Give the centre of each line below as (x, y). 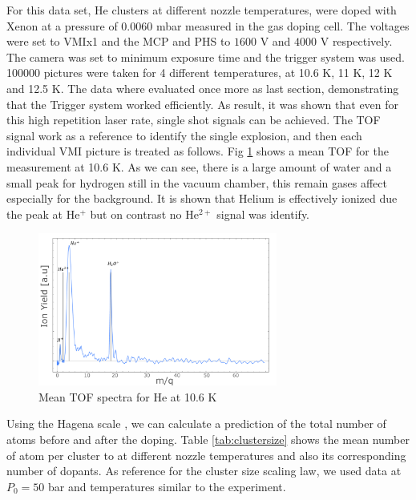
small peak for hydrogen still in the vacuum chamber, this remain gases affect (197, 182)
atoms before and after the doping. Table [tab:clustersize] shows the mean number (208, 439)
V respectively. (356, 41)
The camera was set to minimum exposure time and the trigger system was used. (206, 56)
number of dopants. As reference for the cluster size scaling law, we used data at (204, 471)
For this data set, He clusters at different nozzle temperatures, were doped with (202, 10)
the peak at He (43, 214)
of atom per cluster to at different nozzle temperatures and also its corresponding (206, 455)
